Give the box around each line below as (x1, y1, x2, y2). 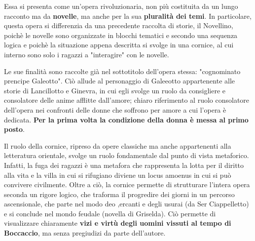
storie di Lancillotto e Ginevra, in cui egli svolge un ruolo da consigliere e (4, 85, 226, 95)
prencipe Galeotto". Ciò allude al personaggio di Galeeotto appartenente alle (4, 76, 235, 86)
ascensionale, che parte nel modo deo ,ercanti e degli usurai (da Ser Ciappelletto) (4, 199, 249, 209)
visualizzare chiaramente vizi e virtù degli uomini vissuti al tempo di (4, 218, 231, 228)
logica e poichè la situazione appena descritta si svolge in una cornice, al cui (4, 40, 234, 50)
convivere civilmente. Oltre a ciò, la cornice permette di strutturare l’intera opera (4, 179, 250, 190)
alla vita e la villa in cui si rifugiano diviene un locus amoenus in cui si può (4, 169, 231, 180)
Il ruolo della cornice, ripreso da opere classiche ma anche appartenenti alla (4, 140, 231, 151)
